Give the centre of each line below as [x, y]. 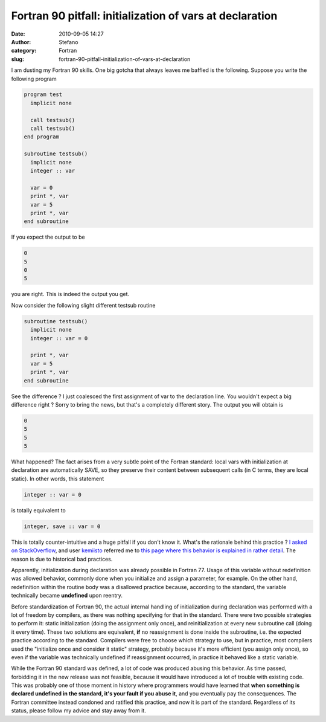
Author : [21, 42]
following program [34, 79]
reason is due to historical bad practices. [62, 559]
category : [24, 51]
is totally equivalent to [38, 510]
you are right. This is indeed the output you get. [70, 294]
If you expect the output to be [48, 237]
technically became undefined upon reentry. [67, 596]
